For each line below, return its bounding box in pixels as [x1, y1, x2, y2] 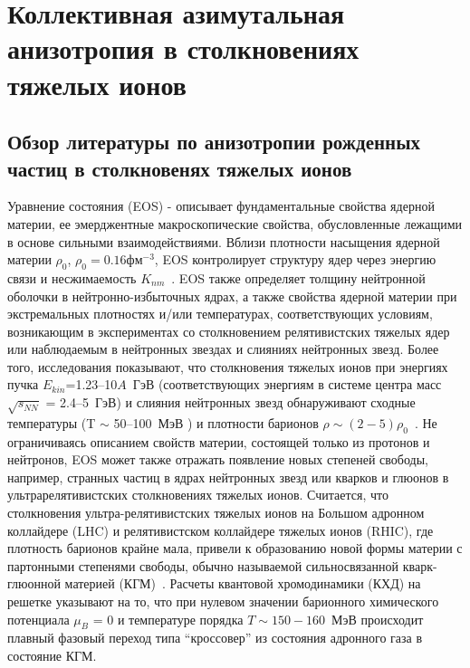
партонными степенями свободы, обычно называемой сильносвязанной [7, 556, 399, 575]
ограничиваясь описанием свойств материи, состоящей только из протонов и [7, 432, 430, 451]
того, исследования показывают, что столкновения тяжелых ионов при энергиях [7, 357, 448, 376]
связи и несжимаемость [7, 268, 137, 287]
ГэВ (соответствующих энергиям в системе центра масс [132, 375, 442, 394]
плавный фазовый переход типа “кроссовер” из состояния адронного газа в [7, 628, 423, 647]
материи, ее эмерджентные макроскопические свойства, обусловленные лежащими [7, 214, 463, 233]
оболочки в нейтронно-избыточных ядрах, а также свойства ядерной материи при [7, 286, 457, 305]
